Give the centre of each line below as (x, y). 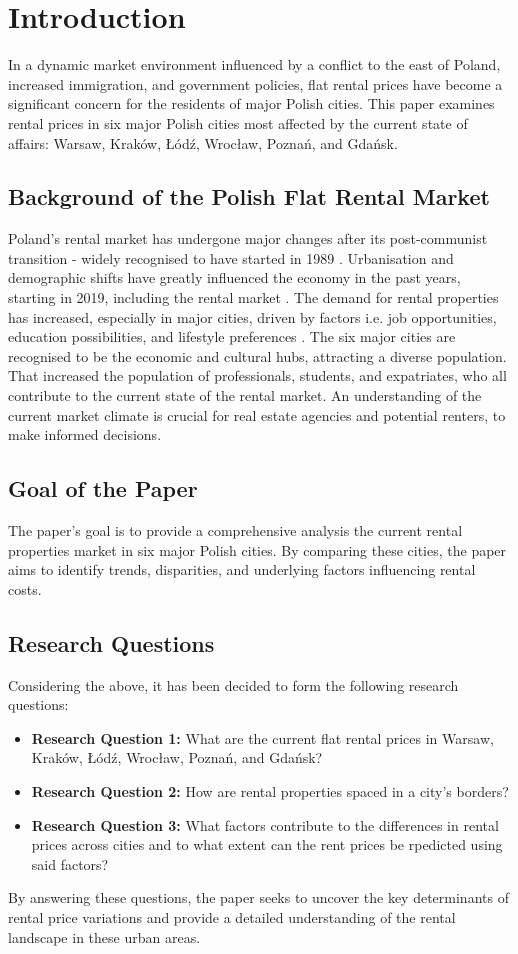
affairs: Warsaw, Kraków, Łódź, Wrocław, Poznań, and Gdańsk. (203, 142)
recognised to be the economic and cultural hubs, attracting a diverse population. (257, 355)
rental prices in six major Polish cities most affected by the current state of (238, 122)
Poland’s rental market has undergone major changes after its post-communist (248, 238)
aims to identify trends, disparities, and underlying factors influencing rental (242, 569)
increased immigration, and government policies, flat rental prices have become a (255, 83)
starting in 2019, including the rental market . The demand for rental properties (253, 297)
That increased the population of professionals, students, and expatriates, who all (257, 375)
